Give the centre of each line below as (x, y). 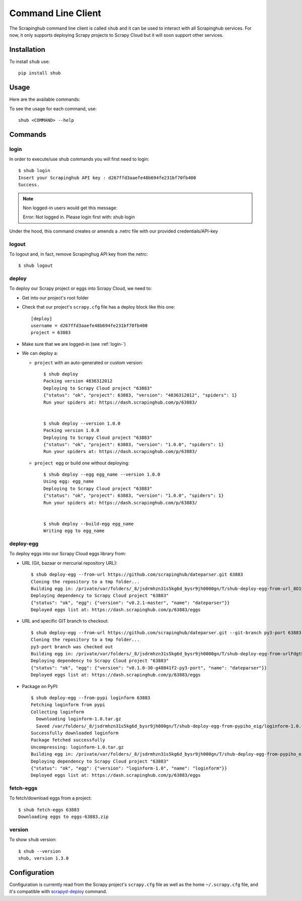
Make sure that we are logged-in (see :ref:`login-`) (74, 344)
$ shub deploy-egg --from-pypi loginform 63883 (91, 698)
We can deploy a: (40, 353)
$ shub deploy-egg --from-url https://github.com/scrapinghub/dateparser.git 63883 (137, 575)
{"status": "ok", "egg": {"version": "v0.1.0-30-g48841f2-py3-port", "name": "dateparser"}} (149, 668)
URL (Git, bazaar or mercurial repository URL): (70, 563)
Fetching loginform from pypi (68, 705)
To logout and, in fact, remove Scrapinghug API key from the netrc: (79, 254)
